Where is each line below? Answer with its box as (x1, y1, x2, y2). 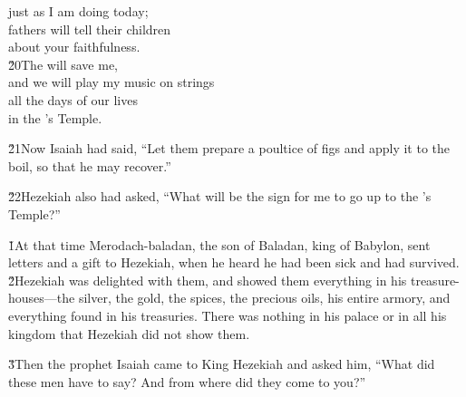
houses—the (8, 288, 75, 307)
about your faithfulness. (8, 37, 141, 56)
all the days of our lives (8, 90, 138, 109)
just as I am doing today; (8, 2, 149, 20)
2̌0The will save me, (8, 54, 118, 73)
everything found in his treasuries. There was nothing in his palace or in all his (8, 305, 447, 324)
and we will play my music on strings (8, 73, 215, 92)
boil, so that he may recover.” (8, 156, 171, 175)
